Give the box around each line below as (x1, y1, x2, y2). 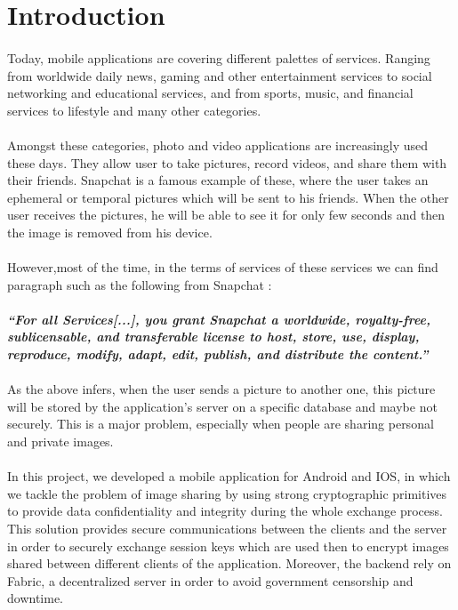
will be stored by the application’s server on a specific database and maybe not (7, 397, 438, 415)
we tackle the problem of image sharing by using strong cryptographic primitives (7, 484, 447, 502)
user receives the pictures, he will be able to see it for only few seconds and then (7, 205, 446, 224)
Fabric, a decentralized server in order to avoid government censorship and (7, 571, 414, 590)
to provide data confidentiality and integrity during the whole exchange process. (7, 502, 443, 520)
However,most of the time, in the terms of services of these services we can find (7, 258, 438, 277)
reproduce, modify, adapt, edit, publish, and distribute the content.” (7, 345, 429, 364)
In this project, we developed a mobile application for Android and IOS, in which (7, 467, 451, 486)
